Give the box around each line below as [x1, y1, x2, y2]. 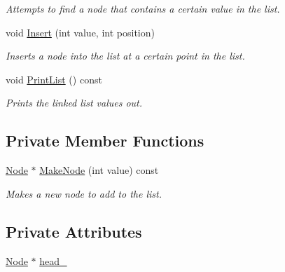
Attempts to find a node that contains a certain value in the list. [6, 1, 280, 15]
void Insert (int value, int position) [6, 25, 155, 39]
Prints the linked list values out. [6, 95, 143, 110]
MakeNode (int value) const [39, 163, 159, 177]
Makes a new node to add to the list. [6, 186, 162, 200]
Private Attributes [6, 220, 142, 242]
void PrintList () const [6, 72, 102, 86]
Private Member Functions [6, 130, 204, 151]
